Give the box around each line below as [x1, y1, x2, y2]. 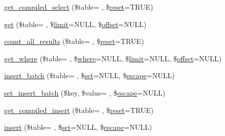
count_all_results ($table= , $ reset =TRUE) [4, 36, 144, 47]
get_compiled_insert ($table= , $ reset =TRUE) [4, 104, 154, 115]
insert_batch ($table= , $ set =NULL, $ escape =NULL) [4, 70, 175, 81]
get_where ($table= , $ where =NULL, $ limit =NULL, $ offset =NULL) [4, 53, 222, 63]
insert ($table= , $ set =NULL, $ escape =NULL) [4, 122, 152, 132]
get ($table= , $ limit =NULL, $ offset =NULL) [4, 18, 147, 29]
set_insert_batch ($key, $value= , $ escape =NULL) [4, 87, 166, 98]
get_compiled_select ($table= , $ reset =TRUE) [4, 2, 153, 12]
